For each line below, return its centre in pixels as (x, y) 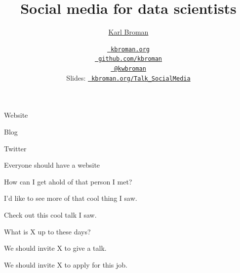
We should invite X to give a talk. (55, 248)
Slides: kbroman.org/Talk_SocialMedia (128, 77)
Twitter (15, 148)
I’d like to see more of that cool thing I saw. (71, 198)
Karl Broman (128, 32)
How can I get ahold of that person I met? (68, 181)
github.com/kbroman (130, 59)
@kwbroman (130, 69)
